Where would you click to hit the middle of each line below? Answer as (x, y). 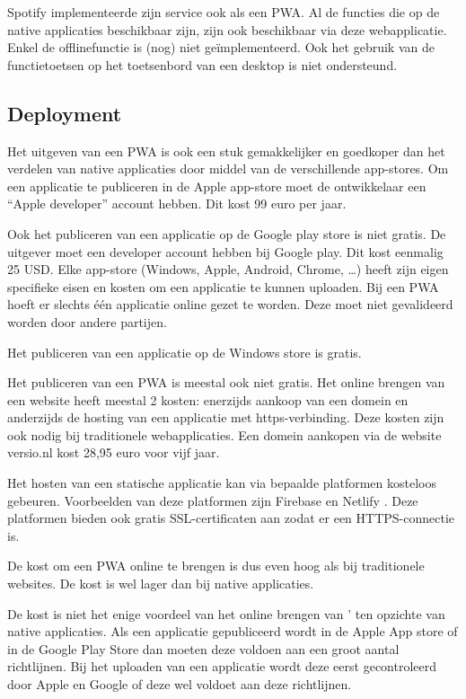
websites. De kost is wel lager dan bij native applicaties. (161, 584)
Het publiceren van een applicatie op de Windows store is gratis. (185, 352)
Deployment (65, 113)
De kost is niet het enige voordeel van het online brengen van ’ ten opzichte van (226, 613)
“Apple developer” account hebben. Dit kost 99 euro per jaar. (177, 204)
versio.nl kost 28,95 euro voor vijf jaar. (114, 452)
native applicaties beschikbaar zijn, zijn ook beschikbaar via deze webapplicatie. (227, 29)
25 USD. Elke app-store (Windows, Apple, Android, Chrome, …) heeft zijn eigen (228, 269)
